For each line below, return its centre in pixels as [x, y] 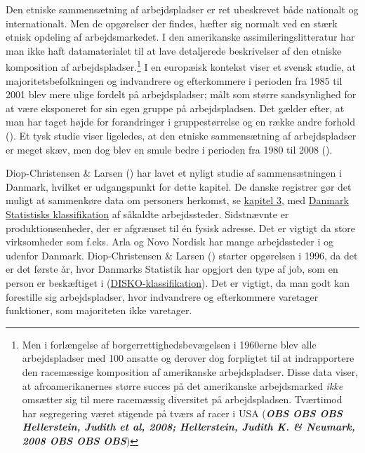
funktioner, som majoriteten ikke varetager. [99, 310]
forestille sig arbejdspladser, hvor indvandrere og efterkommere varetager [162, 296]
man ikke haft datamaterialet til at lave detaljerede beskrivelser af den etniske [174, 50]
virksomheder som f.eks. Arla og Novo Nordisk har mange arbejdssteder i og [170, 242]
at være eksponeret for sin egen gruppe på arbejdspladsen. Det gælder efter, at [175, 108]
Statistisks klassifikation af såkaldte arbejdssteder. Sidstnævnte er [147, 214]
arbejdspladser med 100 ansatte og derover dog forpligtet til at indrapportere [188, 358]
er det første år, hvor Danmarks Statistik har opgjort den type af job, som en [172, 269]
